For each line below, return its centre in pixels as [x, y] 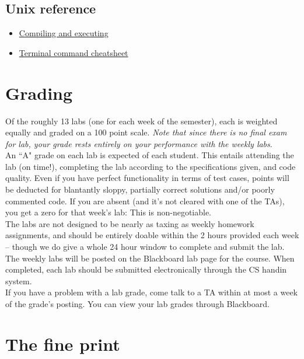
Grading [39, 93]
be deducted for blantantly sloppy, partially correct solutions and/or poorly [140, 189]
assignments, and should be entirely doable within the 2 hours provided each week [152, 235]
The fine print [63, 344]
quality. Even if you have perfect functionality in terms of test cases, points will [147, 178]
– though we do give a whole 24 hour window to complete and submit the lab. [145, 247]
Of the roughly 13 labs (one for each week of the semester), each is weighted [141, 121]
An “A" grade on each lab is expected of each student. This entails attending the [150, 155]
